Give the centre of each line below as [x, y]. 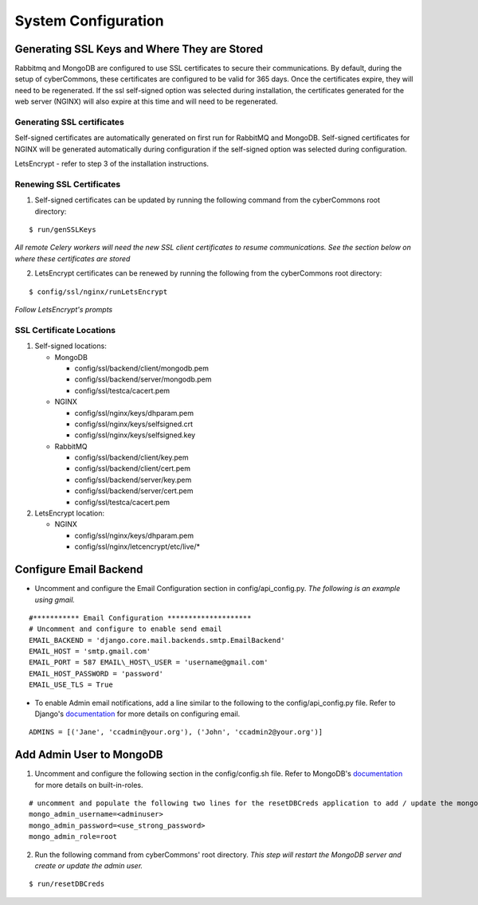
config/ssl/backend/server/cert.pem [134, 491]
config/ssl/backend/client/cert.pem [133, 468]
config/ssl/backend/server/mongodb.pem [143, 379]
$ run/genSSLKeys [63, 230]
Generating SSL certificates [70, 122]
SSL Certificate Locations [65, 330]
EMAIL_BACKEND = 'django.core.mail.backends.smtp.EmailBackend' [157, 640]
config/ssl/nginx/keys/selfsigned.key [135, 435]
